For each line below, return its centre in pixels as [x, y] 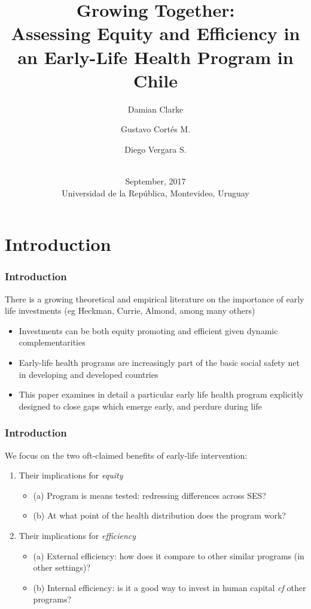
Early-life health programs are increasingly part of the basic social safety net [159, 363]
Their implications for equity [71, 475]
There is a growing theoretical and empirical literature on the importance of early [155, 299]
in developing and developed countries [89, 374]
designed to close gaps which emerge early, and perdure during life [140, 406]
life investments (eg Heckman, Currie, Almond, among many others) [130, 310]
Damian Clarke [155, 109]
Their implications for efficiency [77, 535]
